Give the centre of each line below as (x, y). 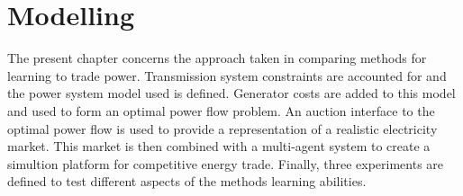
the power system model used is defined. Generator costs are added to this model (231, 93)
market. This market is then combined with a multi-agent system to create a (219, 146)
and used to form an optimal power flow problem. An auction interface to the (221, 110)
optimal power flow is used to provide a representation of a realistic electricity (222, 128)
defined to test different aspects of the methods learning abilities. (187, 181)
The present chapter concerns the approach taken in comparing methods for (217, 58)
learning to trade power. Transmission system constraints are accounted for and (227, 75)
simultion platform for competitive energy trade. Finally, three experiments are (226, 163)
